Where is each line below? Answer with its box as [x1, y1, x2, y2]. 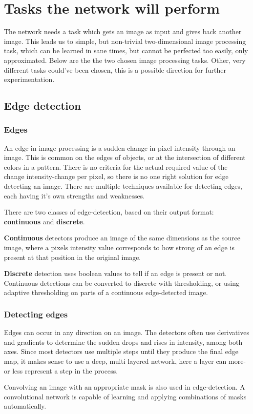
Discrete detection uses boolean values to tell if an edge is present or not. [4, 268, 227, 278]
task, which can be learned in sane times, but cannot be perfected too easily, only [4, 45, 248, 56]
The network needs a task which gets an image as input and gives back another [4, 26, 242, 37]
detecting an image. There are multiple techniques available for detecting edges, [4, 181, 242, 191]
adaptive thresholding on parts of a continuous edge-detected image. [4, 287, 208, 297]
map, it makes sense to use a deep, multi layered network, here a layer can [4, 356, 227, 366]
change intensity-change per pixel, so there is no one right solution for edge [4, 171, 229, 181]
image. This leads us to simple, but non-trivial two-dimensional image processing [4, 36, 246, 46]
